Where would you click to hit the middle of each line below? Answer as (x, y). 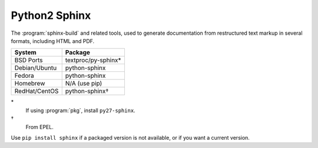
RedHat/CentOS (37, 91)
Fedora (24, 75)
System (25, 52)
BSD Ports (29, 60)
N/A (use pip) (84, 84)
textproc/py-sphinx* (93, 60)
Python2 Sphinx (51, 15)
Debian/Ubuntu (36, 68)
